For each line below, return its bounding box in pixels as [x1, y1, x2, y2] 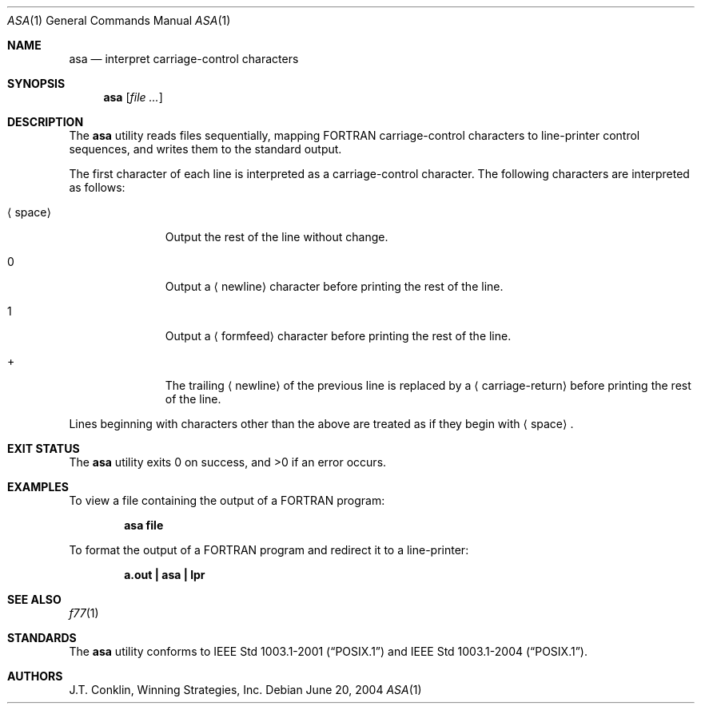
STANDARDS [7, 631, 77, 645]
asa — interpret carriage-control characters [69, 52, 299, 65]
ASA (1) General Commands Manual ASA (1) [7, 14, 231, 27]
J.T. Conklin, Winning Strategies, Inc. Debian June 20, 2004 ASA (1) [69, 683, 422, 696]
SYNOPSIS [7, 77, 66, 90]
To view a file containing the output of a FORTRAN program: [69, 494, 385, 507]
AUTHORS [7, 669, 63, 683]
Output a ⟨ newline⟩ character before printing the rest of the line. [165, 280, 504, 293]
